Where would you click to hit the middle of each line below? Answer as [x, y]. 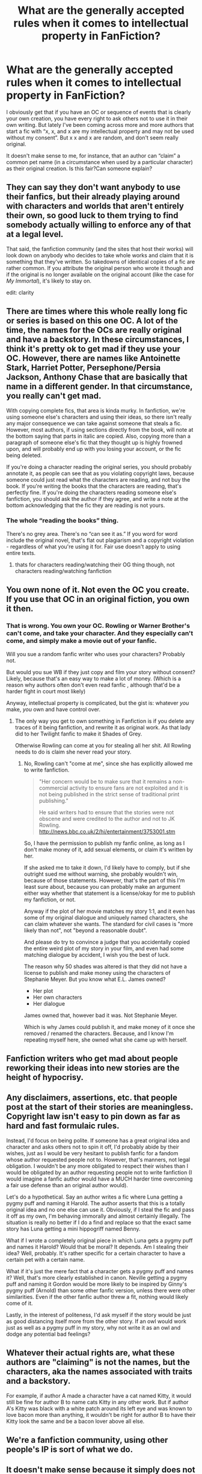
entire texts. [21, 553]
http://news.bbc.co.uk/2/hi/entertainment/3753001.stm [107, 831]
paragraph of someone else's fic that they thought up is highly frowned [94, 442]
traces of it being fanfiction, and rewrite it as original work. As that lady [103, 727]
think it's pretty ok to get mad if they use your [93, 349]
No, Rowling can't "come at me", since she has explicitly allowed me [109, 763]
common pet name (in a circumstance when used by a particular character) [100, 162]
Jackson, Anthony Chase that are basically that [97, 377]
